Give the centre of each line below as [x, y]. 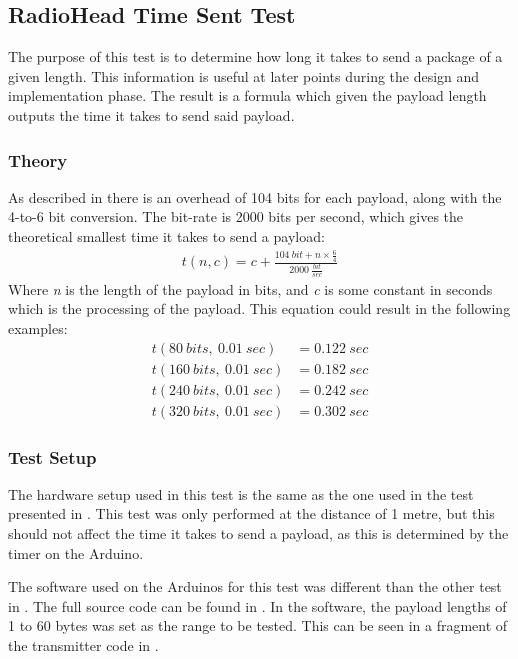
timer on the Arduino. [76, 552]
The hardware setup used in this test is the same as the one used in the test [241, 493]
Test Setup [52, 456]
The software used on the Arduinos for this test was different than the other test [255, 586]
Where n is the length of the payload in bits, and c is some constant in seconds [250, 288]
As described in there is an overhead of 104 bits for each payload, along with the [255, 196]
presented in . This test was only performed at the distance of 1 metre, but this [251, 513]
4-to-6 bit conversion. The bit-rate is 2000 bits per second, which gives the [236, 216]
